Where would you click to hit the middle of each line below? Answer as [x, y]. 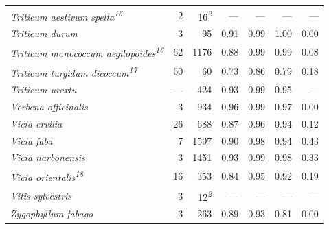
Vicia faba [32, 140]
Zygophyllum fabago [52, 214]
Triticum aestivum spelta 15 [67, 15]
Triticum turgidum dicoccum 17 [74, 71]
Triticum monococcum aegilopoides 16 [87, 52]
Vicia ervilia [36, 123]
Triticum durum [44, 33]
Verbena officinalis [49, 106]
